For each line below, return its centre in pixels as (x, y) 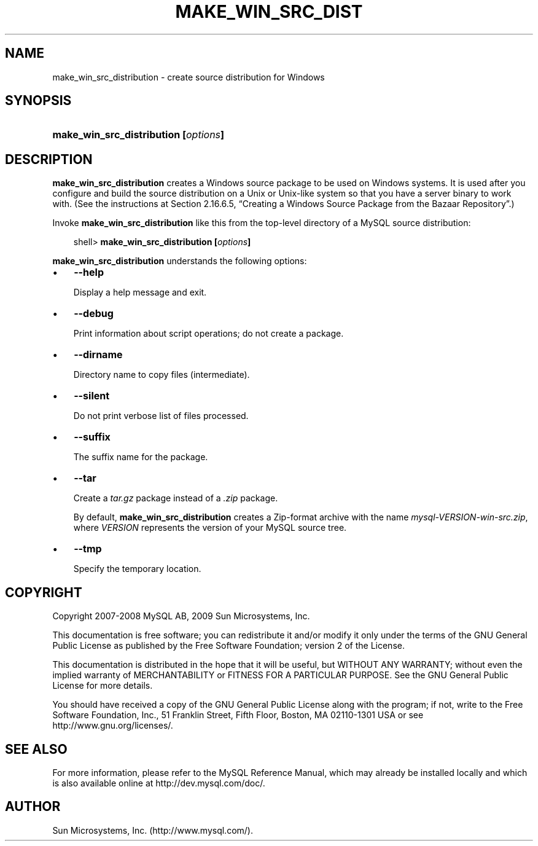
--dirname (98, 355)
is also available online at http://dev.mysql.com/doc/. (159, 783)
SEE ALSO (36, 749)
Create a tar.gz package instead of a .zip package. (176, 498)
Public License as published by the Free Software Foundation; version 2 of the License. (228, 646)
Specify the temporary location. (137, 569)
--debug (94, 314)
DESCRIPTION (49, 159)
